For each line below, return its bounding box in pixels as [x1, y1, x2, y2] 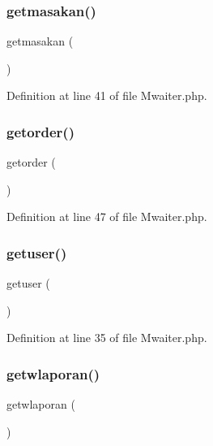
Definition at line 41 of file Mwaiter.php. [6, 87, 207, 104]
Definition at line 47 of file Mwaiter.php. [6, 208, 207, 225]
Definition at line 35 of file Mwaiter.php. [6, 329, 207, 346]
